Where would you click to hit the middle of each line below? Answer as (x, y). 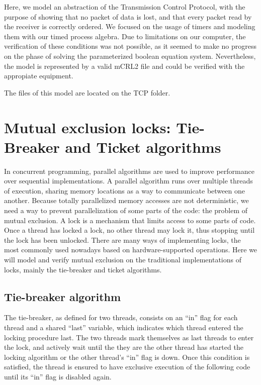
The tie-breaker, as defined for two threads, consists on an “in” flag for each (121, 317)
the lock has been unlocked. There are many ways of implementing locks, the (122, 239)
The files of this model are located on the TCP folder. (87, 92)
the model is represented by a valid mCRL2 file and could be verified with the (124, 66)
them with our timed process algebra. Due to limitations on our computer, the (125, 36)
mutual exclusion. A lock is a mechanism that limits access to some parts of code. (130, 220)
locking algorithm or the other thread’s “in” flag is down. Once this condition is (127, 357)
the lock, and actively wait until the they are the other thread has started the (124, 347)
